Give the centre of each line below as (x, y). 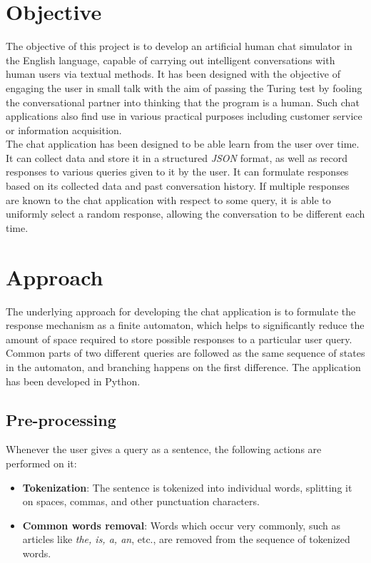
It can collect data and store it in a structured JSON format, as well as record (177, 157)
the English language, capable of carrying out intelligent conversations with (171, 60)
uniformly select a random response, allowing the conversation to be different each (185, 214)
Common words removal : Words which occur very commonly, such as (182, 525)
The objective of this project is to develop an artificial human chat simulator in (179, 46)
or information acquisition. (64, 130)
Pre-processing (61, 419)
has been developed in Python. (73, 381)
